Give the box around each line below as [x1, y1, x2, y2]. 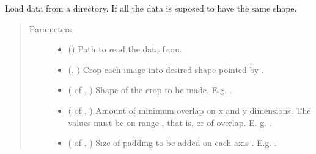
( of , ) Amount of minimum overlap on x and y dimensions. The [68, 103, 311, 116]
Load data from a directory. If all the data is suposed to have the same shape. [5, 2, 297, 14]
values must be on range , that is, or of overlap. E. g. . [68, 116, 272, 128]
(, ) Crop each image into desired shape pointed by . [68, 63, 264, 75]
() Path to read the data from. [68, 43, 182, 55]
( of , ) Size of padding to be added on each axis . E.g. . [68, 136, 277, 149]
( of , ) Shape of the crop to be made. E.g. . [68, 83, 232, 96]
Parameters [29, 22, 72, 35]
